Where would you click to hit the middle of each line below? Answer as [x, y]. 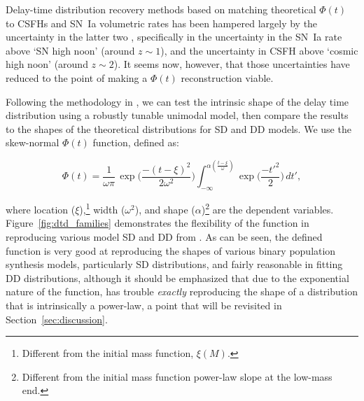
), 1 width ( [102, 208]
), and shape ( [165, 209]
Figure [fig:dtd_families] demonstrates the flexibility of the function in [157, 223]
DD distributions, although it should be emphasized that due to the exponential [177, 277]
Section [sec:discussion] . [57, 319]
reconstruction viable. [227, 77]
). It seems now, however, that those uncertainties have [232, 64]
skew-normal [33, 142]
